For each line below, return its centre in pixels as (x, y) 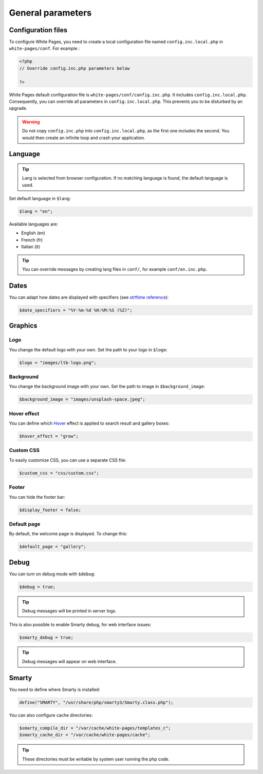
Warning (31, 122)
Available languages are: (34, 224)
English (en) (33, 233)
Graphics (23, 326)
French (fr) (32, 240)
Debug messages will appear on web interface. (69, 661)
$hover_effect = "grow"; (49, 436)
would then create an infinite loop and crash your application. (84, 138)
